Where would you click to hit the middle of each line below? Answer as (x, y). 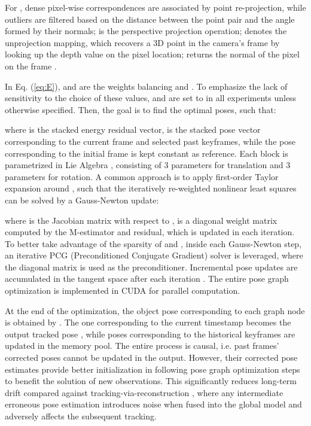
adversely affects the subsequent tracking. (81, 416)
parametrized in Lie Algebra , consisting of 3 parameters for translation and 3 (148, 165)
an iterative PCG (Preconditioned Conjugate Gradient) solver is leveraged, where (154, 255)
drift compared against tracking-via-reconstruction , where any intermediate (144, 392)
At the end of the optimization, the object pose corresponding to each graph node (155, 310)
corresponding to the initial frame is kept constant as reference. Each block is (147, 153)
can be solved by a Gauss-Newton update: (82, 200)
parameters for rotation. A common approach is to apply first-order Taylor (142, 176)
